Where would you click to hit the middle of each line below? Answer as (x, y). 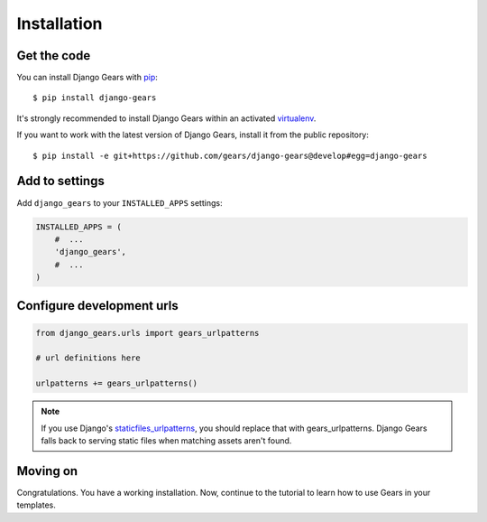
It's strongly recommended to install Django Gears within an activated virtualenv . (166, 118)
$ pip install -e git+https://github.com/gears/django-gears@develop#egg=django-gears (230, 155)
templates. (36, 505)
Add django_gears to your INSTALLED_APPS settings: (119, 202)
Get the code (54, 56)
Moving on (47, 471)
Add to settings (61, 181)
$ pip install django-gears (95, 98)
